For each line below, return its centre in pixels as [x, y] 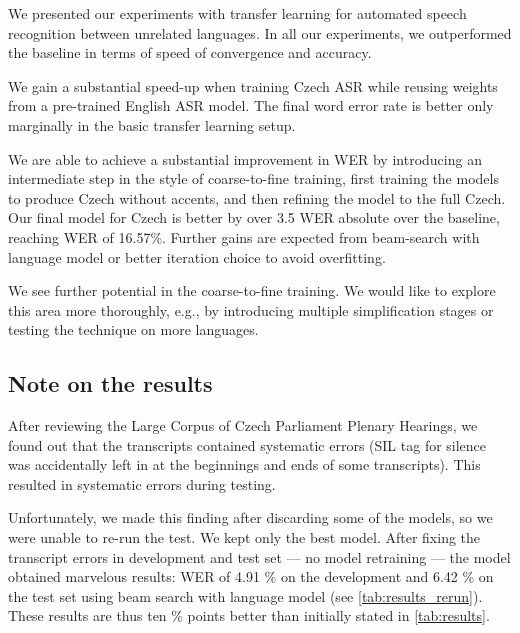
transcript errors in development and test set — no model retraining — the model [259, 556]
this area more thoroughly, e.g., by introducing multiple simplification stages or [251, 309]
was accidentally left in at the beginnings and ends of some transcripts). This [244, 464]
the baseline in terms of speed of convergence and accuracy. [190, 52]
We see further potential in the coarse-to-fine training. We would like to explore [252, 290]
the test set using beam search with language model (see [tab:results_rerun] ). [245, 595]
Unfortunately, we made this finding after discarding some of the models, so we [250, 517]
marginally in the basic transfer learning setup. [152, 124]
